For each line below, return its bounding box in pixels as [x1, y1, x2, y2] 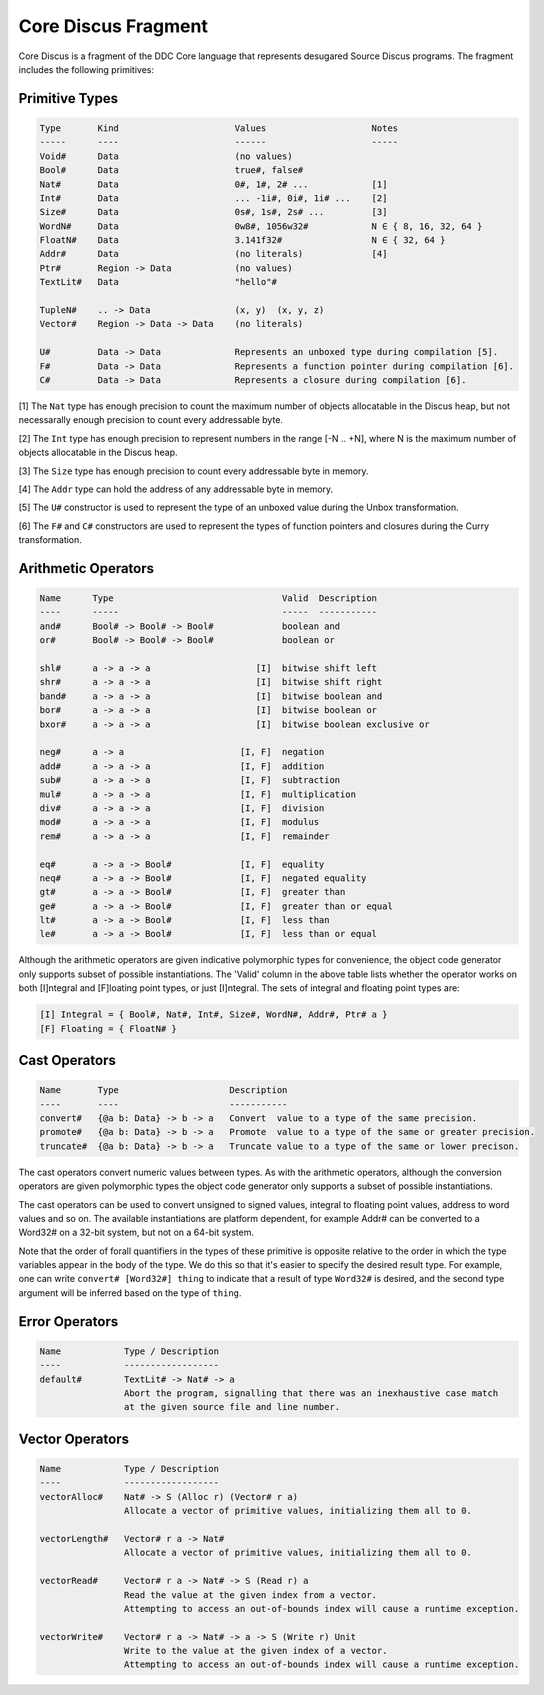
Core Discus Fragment [18, 15, 209, 37]
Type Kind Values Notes [39, 122, 399, 134]
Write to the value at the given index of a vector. [123, 1645, 388, 1657]
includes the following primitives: [18, 63, 155, 75]
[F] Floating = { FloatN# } [39, 1023, 177, 1034]
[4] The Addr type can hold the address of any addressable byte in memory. [18, 483, 334, 495]
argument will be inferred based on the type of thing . [18, 1286, 242, 1299]
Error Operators [18, 1313, 119, 1330]
